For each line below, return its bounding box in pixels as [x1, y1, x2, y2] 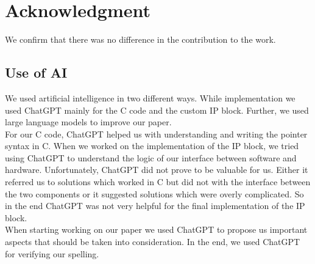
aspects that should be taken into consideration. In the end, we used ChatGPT [5, 235, 300, 248]
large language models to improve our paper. [5, 116, 172, 128]
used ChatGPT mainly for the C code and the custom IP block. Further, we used [5, 103, 309, 116]
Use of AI [5, 63, 68, 82]
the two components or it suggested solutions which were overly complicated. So [5, 187, 304, 200]
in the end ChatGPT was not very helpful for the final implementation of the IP [5, 199, 305, 212]
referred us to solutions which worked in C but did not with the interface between [5, 175, 311, 188]
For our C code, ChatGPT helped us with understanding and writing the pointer [5, 127, 308, 140]
